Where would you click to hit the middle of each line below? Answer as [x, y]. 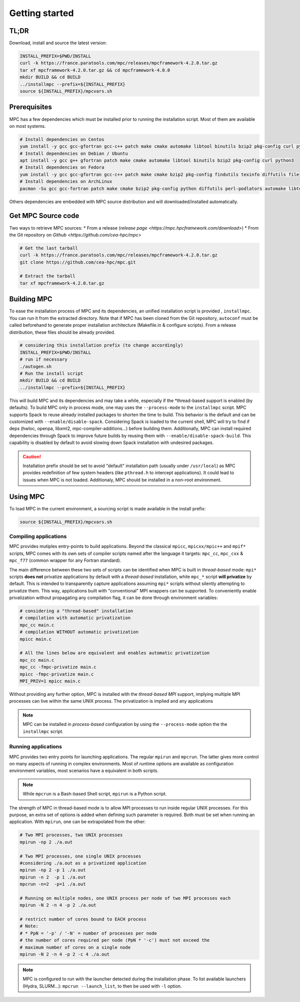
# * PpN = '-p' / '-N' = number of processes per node [88, 933]
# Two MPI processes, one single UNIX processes [80, 856]
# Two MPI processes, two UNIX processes [71, 835]
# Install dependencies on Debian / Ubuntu [74, 153]
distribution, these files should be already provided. [62, 332]
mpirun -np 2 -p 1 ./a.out [53, 870]
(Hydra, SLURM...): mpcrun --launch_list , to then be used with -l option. [102, 986]
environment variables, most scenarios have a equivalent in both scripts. [84, 771]
